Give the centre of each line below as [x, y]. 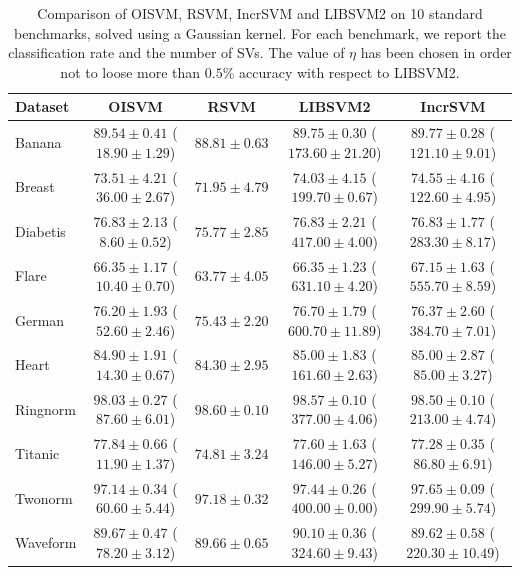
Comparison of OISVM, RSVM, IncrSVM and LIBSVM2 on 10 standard [260, 13]
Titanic [37, 453]
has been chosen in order [436, 52]
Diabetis [40, 230]
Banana [38, 142]
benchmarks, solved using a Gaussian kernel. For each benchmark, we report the [260, 32]
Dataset [42, 106]
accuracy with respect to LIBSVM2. [349, 71]
